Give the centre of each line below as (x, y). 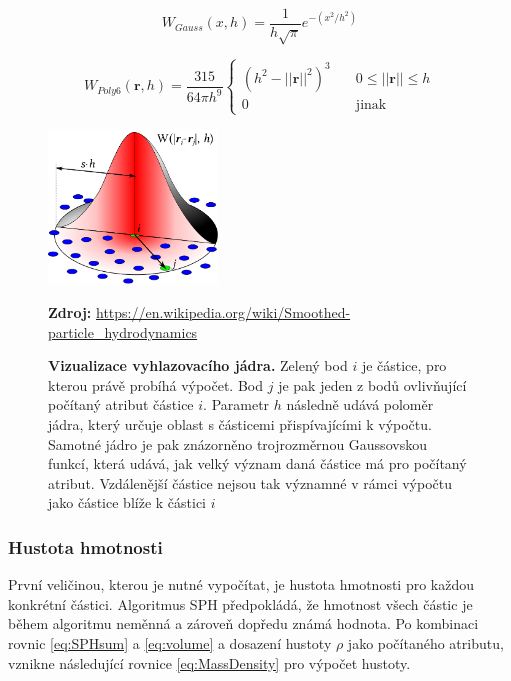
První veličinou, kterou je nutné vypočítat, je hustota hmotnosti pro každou (241, 584)
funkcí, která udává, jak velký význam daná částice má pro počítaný (257, 463)
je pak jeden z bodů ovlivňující (372, 384)
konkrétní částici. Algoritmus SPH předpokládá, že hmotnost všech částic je (240, 603)
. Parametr (236, 404)
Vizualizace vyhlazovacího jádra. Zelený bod (198, 365)
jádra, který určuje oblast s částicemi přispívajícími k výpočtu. (240, 423)
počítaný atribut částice (121, 404)
